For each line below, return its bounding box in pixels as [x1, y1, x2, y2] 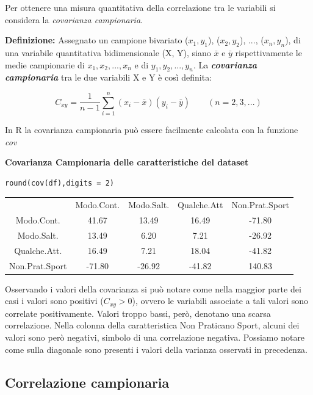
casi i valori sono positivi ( [5, 294, 104, 307]
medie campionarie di [5, 58, 85, 71]
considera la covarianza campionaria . [5, 13, 143, 26]
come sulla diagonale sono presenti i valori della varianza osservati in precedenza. [5, 342, 308, 355]
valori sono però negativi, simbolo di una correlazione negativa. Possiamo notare [5, 330, 305, 343]
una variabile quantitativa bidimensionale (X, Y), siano [5, 46, 211, 59]
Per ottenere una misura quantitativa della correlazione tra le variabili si [5, 1, 276, 13]
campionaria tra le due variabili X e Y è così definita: [5, 71, 212, 84]
